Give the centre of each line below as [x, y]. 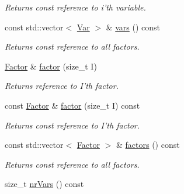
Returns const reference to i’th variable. [75, 7]
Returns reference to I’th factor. [62, 86]
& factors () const [148, 145]
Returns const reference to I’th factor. [72, 125]
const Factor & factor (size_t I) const [72, 105]
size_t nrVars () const [44, 184]
